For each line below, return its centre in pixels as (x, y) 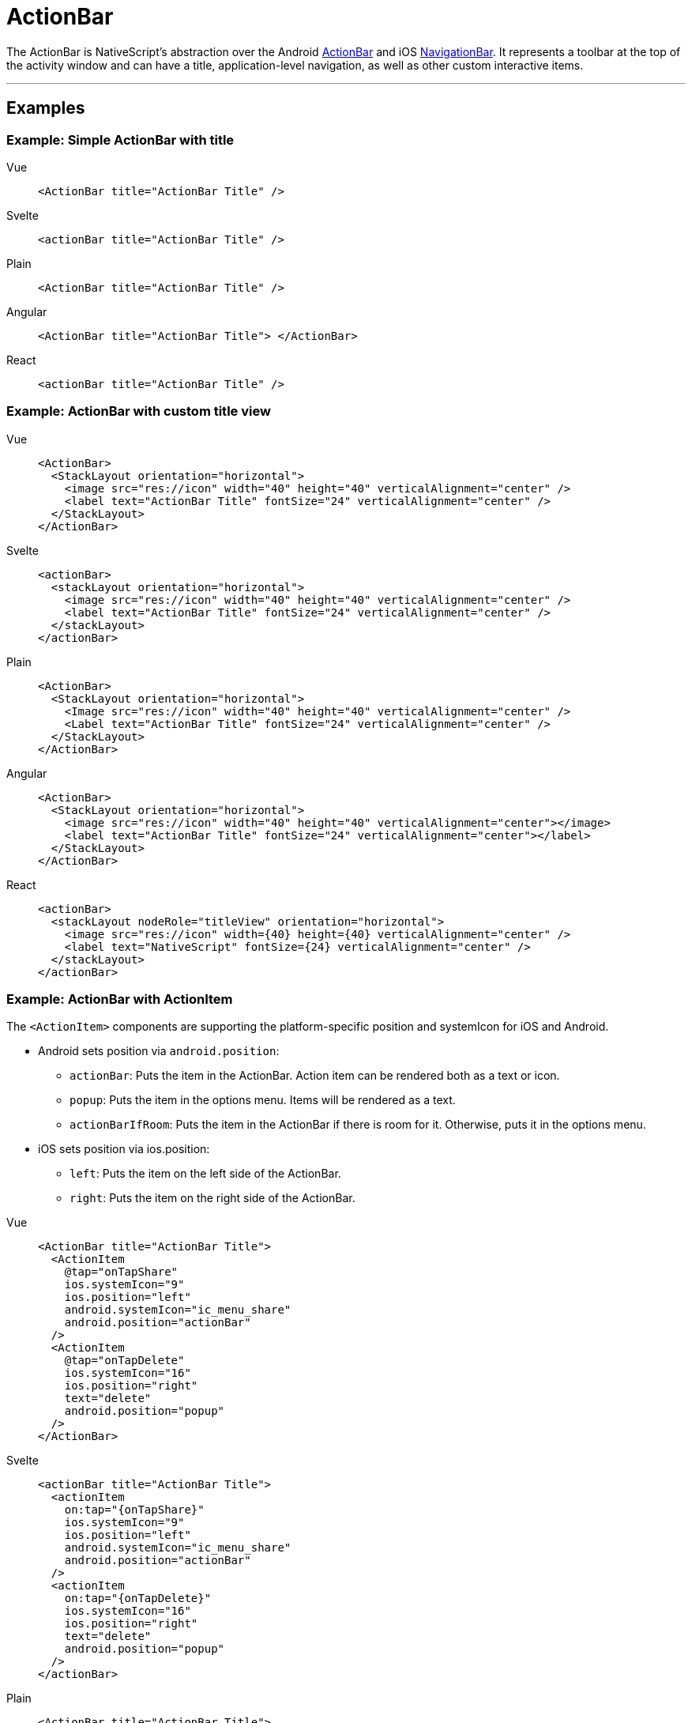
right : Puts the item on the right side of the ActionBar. (212, 1198)
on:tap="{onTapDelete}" (138, 1599)
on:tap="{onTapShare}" (134, 1510)
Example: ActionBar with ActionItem (120, 999)
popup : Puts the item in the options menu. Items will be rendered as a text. (263, 1100)
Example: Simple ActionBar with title (120, 139)
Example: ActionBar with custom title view (139, 411)
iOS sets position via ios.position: (124, 1149)
